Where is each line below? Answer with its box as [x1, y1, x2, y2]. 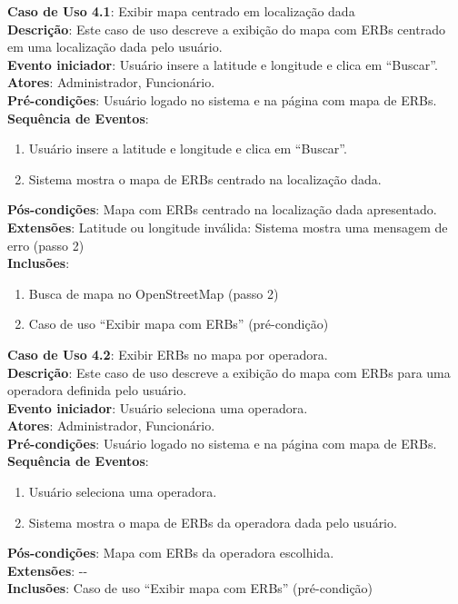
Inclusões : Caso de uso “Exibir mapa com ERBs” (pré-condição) [7, 579, 373, 598]
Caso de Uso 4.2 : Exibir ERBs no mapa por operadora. [7, 344, 328, 363]
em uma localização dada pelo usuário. [7, 37, 223, 56]
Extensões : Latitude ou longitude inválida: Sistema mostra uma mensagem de [7, 217, 448, 236]
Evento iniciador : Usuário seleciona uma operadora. [7, 398, 308, 417]
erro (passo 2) [7, 235, 85, 254]
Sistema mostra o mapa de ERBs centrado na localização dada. [28, 169, 382, 188]
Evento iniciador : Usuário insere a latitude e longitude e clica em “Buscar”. [7, 54, 438, 74]
